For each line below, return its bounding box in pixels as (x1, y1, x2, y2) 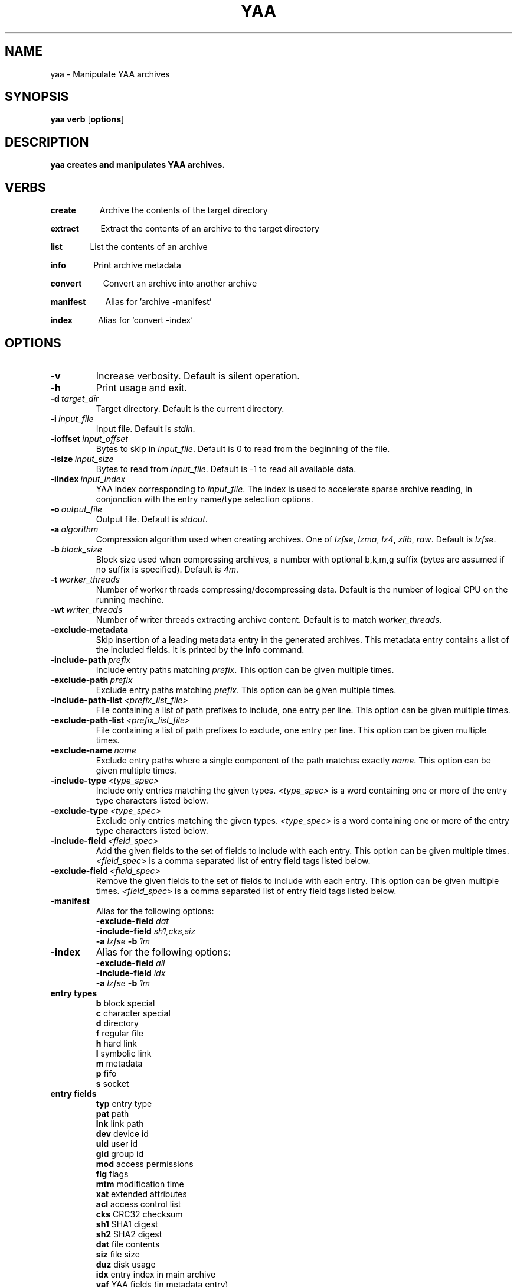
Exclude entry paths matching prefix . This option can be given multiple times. (96, 684, 397, 695)
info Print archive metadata (50, 260, 181, 271)
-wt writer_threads (50, 604, 123, 615)
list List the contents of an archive (50, 242, 208, 252)
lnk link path (96, 1118, 144, 1129)
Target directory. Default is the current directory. (96, 403, 284, 414)
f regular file (96, 1028, 143, 1038)
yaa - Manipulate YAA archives (50, 69, 170, 79)
